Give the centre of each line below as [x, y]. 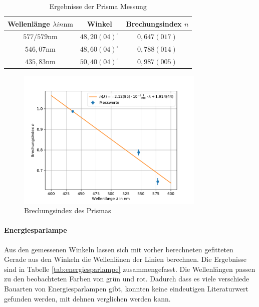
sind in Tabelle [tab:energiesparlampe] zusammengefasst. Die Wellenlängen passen [130, 269]
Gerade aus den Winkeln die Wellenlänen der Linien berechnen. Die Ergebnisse [125, 259]
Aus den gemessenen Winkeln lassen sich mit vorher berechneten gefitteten [119, 249]
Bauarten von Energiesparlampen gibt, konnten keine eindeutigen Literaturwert [126, 288]
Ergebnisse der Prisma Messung [98, 6]
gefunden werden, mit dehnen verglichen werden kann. [87, 298]
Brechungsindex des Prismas [68, 210]
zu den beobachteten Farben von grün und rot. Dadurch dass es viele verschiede [127, 279]
